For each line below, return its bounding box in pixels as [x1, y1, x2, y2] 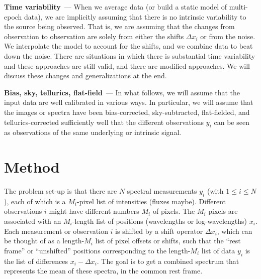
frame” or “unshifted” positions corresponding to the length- [4, 245, 191, 255]
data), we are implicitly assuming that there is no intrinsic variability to [24, 11, 246, 22]
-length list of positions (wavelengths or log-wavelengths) [72, 216, 247, 226]
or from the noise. [200, 31, 255, 41]
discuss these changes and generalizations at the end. [4, 70, 167, 81]
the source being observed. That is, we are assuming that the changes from [4, 21, 235, 32]
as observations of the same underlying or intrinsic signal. [4, 127, 182, 137]
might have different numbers [49, 206, 139, 216]
